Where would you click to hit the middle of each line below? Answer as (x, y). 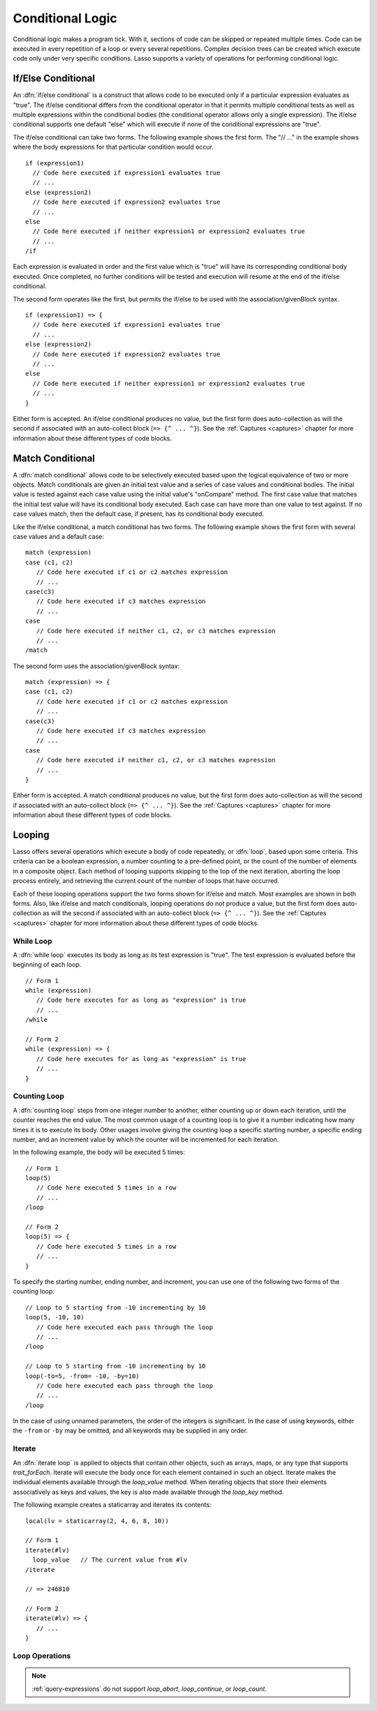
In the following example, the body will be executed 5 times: (99, 1153)
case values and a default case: (59, 536)
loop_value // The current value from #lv (110, 1560)
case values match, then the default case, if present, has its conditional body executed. (139, 514)
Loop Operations (42, 1656)
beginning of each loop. (47, 965)
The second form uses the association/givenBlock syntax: (96, 666)
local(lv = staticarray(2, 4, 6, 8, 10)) (97, 1521)
